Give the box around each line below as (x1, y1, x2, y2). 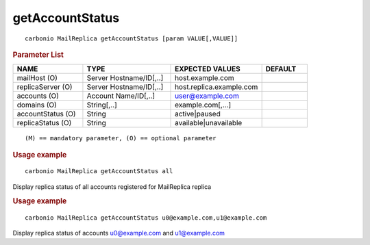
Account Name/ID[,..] (86, 91, 156, 101)
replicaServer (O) (16, 82, 73, 92)
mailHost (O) (16, 73, 58, 83)
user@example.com (175, 91, 239, 101)
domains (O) (16, 100, 58, 109)
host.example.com (175, 73, 234, 83)
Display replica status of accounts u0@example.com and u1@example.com (12, 229, 225, 237)
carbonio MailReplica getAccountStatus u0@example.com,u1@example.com (25, 214, 267, 222)
